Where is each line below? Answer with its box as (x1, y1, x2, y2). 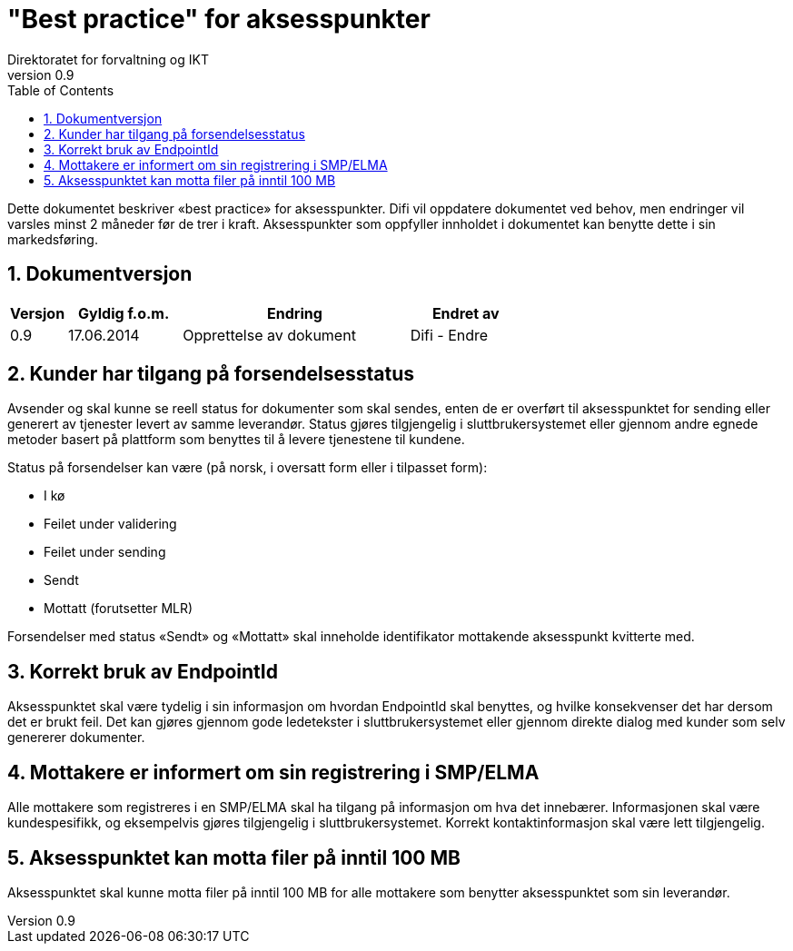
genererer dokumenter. (7, 729, 145, 746)
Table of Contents (7, 82, 114, 98)
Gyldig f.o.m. (78, 303, 170, 322)
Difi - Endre (410, 325, 489, 344)
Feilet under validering (44, 516, 177, 532)
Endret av (431, 303, 500, 322)
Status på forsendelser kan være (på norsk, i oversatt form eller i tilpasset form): (7, 460, 488, 476)
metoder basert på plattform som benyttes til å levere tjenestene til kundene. (7, 431, 465, 448)
